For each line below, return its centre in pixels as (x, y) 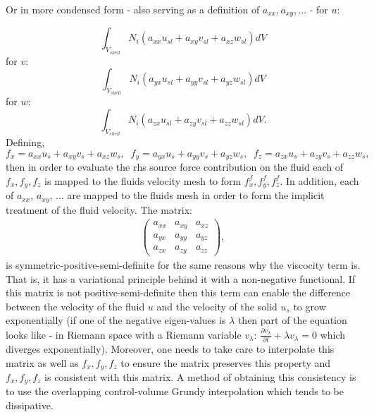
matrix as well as (42, 362)
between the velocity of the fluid (75, 306)
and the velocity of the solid (217, 306)
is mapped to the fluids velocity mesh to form (143, 180)
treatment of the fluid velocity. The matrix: (99, 209)
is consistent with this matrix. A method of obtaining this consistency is (200, 377)
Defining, (25, 142)
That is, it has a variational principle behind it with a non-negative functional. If (181, 278)
